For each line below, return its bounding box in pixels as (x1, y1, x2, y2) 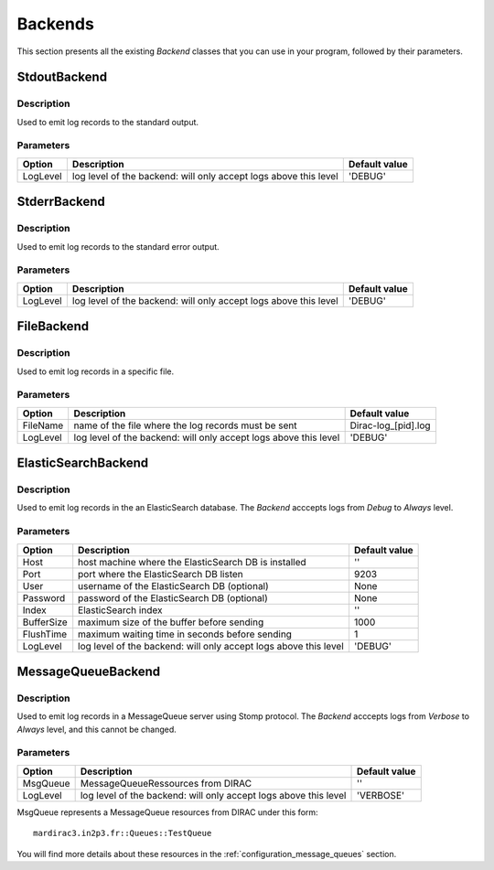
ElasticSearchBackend (16, 456, 149, 471)
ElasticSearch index (78, 604, 163, 617)
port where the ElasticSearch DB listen (78, 567, 244, 580)
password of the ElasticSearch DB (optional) (78, 591, 269, 604)
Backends (16, 14, 95, 34)
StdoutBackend (16, 70, 108, 85)
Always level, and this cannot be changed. (16, 724, 177, 735)
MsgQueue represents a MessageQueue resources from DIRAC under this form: (16, 806, 319, 818)
